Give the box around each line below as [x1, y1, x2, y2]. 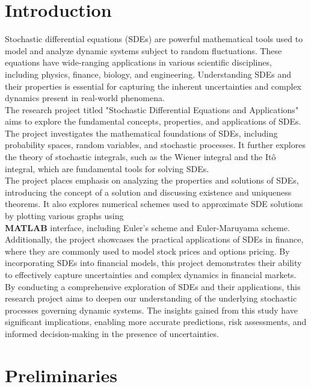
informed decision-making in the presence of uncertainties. [5, 327, 219, 339]
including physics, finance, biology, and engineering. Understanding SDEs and [5, 67, 292, 80]
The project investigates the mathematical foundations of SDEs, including [5, 126, 278, 139]
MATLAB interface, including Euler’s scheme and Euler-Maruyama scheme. [5, 221, 290, 234]
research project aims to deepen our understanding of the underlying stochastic [5, 292, 297, 305]
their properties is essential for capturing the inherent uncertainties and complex [5, 79, 302, 92]
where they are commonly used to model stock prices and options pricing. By [5, 244, 290, 257]
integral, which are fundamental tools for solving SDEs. [5, 162, 209, 175]
